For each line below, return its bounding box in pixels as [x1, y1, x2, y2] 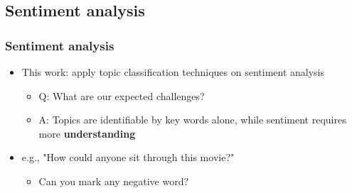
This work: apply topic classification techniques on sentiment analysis [21, 65, 325, 79]
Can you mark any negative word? [38, 173, 189, 188]
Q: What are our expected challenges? [38, 88, 205, 103]
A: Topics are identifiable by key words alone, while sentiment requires [38, 112, 346, 127]
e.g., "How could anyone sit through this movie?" [21, 150, 235, 165]
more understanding [38, 126, 136, 140]
